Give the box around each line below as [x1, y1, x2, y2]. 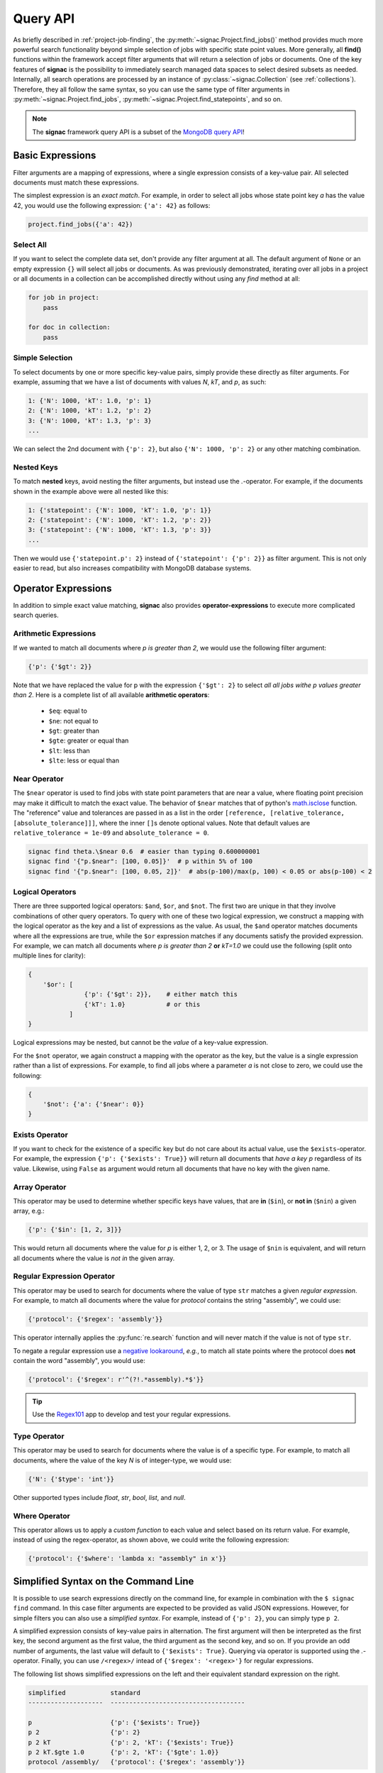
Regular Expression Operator [13, 1272, 115, 1282]
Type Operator [13, 1431, 65, 1441]
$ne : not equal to [48, 716, 99, 725]
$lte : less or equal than [48, 756, 120, 765]
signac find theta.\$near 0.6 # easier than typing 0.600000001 [28, 847, 260, 855]
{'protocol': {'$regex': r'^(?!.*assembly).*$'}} [28, 1375, 204, 1383]
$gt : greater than [48, 727, 99, 735]
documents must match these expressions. [13, 178, 139, 187]
